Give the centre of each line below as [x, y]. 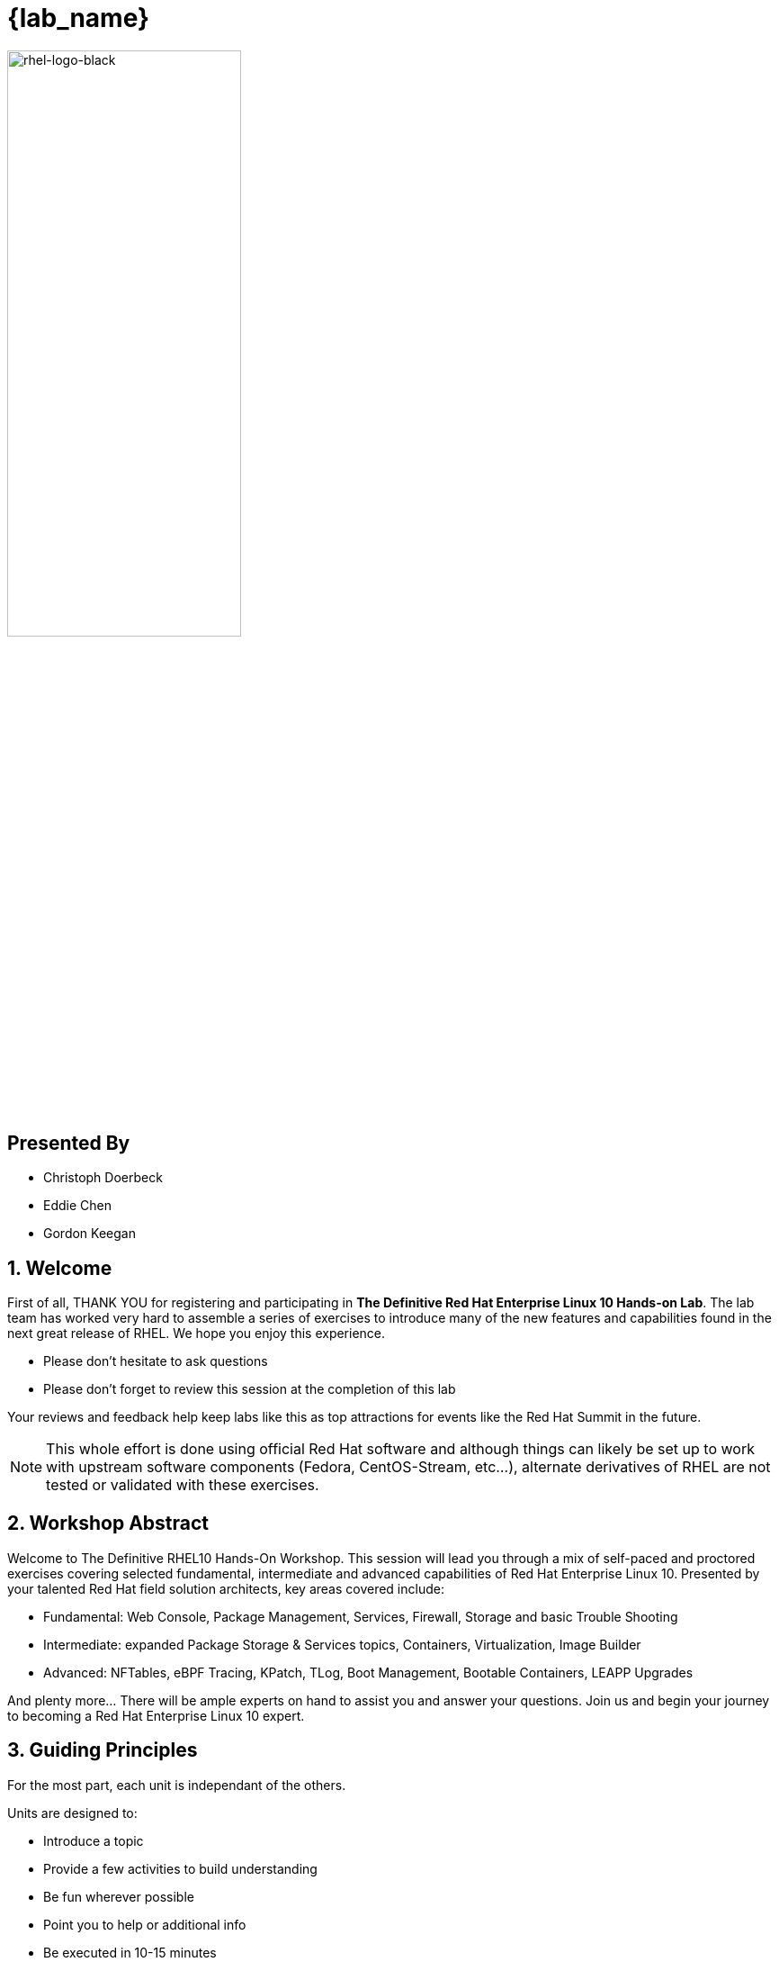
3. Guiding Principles [103, 1750]
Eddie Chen [77, 1206]
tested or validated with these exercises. [183, 1485]
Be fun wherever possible [119, 1896]
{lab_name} [79, 18]
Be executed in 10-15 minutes [130, 1952]
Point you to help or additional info [145, 1924]
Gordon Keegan [90, 1234]
